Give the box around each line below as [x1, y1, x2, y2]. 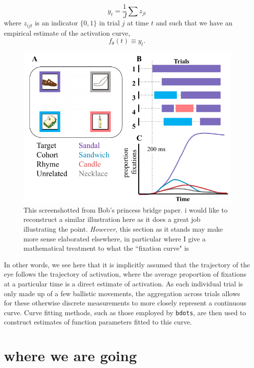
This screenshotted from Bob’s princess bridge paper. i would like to [23, 204, 228, 215]
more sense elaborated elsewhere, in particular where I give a [23, 233, 206, 243]
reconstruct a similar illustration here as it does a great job [23, 214, 201, 224]
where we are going [4, 346, 137, 366]
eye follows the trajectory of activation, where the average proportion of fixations [4, 269, 247, 279]
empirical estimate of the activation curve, [4, 27, 130, 38]
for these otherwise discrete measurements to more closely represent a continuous [4, 298, 247, 308]
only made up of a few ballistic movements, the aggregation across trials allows [4, 288, 240, 298]
